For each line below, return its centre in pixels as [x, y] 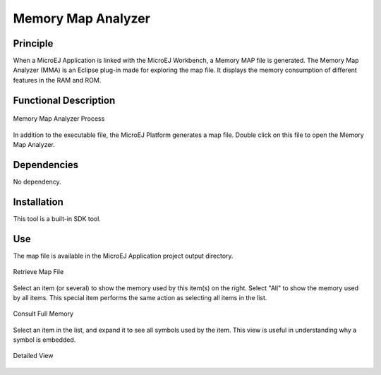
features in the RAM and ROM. [57, 80]
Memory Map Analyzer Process [59, 119]
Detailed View [33, 356]
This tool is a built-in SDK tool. [57, 218]
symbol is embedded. [44, 340]
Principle [33, 43]
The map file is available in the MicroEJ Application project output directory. [123, 256]
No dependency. [37, 181]
